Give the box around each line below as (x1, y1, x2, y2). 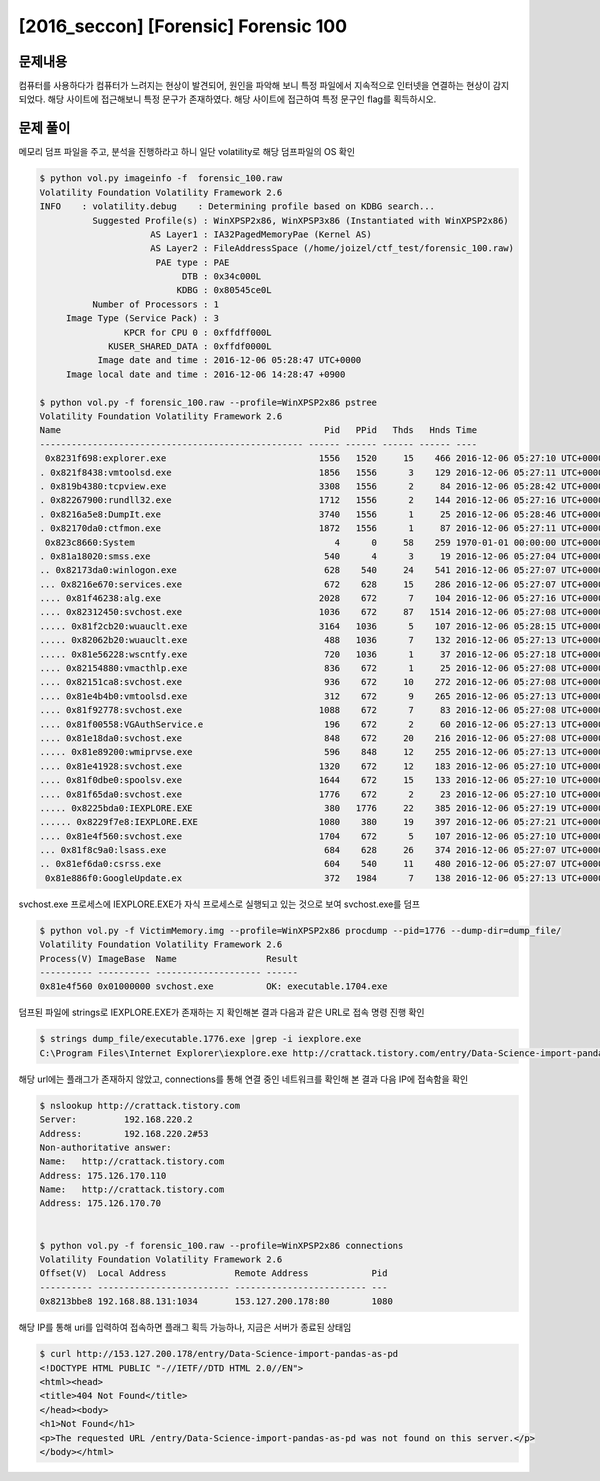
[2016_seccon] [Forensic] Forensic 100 (18, 15, 348, 37)
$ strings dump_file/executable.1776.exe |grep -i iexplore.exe (39, 1033, 362, 1045)
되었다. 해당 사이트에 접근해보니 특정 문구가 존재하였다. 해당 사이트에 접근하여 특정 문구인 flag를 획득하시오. (18, 93, 437, 105)
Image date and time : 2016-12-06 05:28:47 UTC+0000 (97, 355, 362, 366)
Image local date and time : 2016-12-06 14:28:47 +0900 (65, 368, 346, 380)
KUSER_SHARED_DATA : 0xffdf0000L (108, 341, 272, 352)
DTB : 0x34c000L (181, 271, 262, 282)
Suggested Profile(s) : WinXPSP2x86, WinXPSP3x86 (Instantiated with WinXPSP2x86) (91, 215, 509, 226)
